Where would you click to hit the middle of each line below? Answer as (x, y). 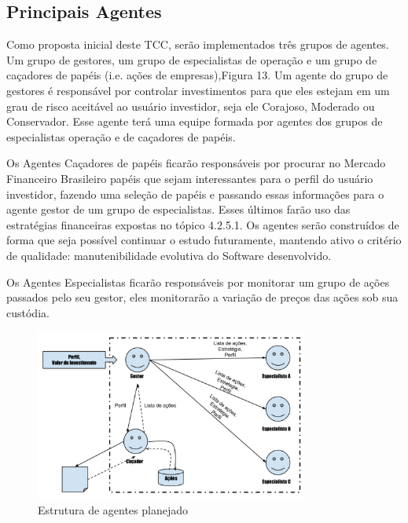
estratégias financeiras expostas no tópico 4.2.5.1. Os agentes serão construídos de (203, 224)
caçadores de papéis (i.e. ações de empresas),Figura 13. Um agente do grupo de (197, 75)
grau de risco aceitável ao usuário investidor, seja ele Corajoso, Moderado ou (191, 106)
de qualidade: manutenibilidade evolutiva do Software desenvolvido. (169, 255)
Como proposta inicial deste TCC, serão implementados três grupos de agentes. (198, 44)
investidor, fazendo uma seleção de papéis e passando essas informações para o (195, 194)
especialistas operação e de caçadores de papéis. (121, 136)
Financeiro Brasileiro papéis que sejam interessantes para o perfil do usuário (190, 178)
